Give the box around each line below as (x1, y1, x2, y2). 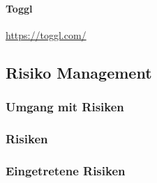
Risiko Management (6, 61, 152, 83)
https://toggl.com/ (6, 27, 87, 42)
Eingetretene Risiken (6, 161, 126, 179)
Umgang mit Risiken (6, 98, 124, 116)
